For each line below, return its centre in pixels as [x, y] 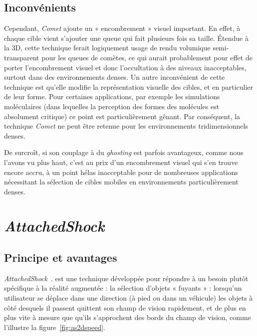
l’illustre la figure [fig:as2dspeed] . [55, 327]
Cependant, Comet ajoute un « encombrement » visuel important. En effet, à [122, 28]
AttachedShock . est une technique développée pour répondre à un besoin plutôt [126, 278]
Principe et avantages [61, 257]
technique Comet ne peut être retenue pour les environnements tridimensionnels [126, 126]
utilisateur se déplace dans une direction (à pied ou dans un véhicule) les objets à [128, 298]
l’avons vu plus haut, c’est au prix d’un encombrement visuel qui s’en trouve [121, 162]
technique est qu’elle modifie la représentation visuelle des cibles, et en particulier [129, 86]
